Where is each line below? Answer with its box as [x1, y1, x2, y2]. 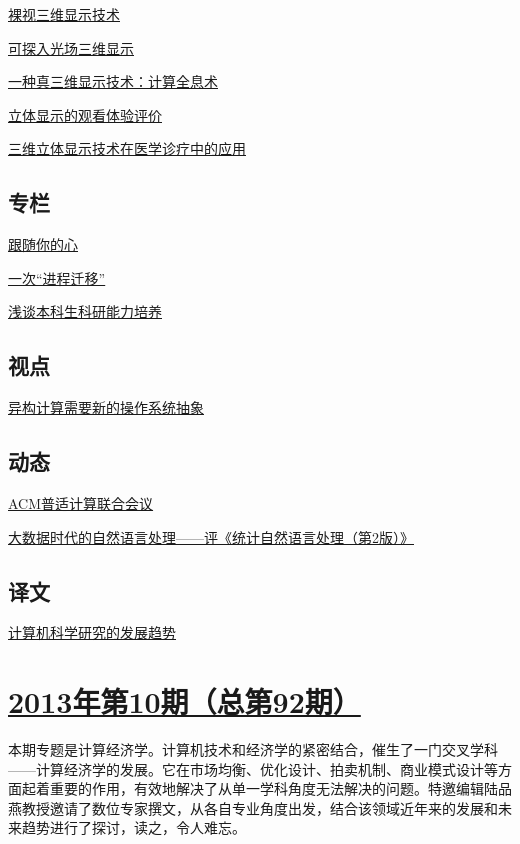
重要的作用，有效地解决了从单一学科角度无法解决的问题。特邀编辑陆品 [49, 778, 512, 799]
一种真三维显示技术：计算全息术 [8, 71, 218, 92]
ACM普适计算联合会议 [8, 492, 154, 513]
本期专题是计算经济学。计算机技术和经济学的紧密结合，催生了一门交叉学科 [8, 739, 498, 760]
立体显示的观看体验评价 [8, 104, 162, 125]
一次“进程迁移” [8, 267, 106, 288]
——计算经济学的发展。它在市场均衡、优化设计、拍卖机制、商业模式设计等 [8, 758, 498, 779]
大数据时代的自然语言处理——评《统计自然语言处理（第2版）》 [8, 526, 414, 547]
